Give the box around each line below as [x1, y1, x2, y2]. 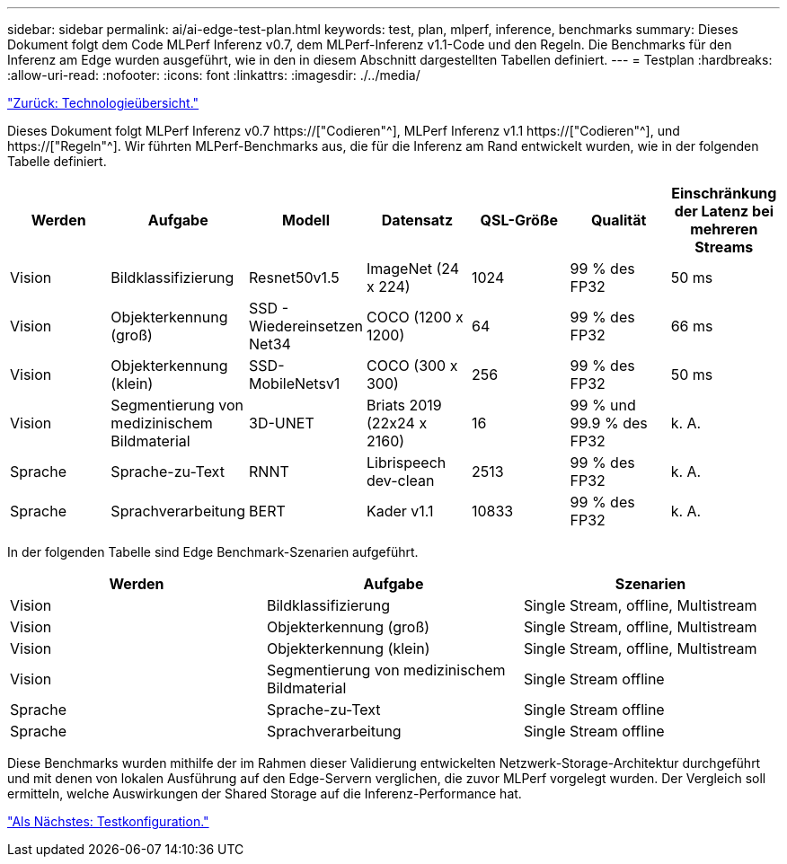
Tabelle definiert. [7, 154, 107, 169]
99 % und [570, 396, 636, 414]
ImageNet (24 [366, 260, 460, 278]
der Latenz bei [674, 202, 774, 220]
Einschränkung [671, 184, 777, 202]
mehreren [690, 220, 758, 238]
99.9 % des [570, 414, 648, 432]
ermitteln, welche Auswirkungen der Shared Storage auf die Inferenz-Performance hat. [7, 786, 522, 801]
